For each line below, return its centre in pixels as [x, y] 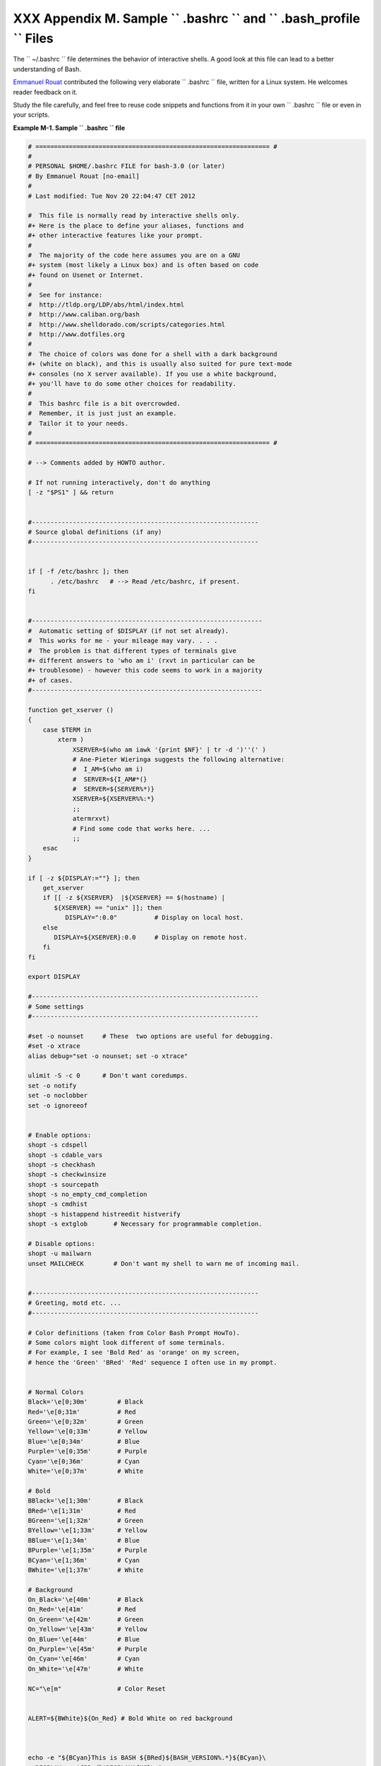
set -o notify [52, 1085]
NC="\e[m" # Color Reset [97, 1689]
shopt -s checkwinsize [67, 1175]
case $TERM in [67, 730]
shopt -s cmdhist [58, 1204]
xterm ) [71, 740]
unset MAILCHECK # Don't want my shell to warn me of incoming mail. [164, 1263]
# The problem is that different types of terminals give [132, 651]
